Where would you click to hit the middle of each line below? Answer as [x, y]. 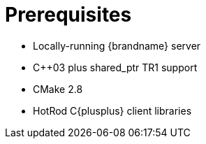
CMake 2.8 [58, 89]
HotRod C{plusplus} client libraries [112, 110]
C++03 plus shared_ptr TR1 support [115, 67]
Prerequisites [68, 15]
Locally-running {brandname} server [117, 45]
